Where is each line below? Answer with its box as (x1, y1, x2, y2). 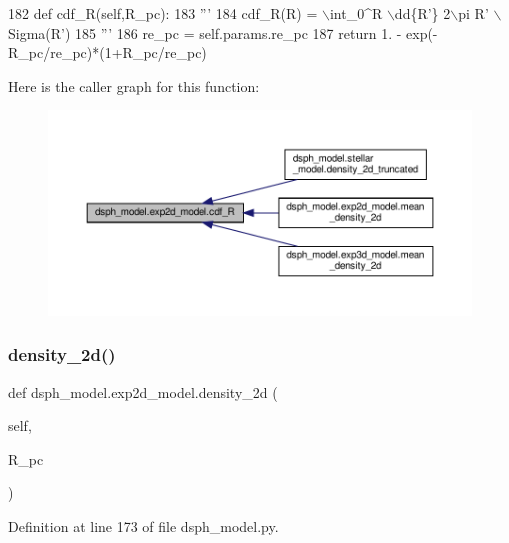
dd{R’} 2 (394, 3, 451, 23)
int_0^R (329, 3, 383, 23)
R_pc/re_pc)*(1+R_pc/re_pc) (8, 42, 207, 63)
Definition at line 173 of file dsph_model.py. (8, 515, 279, 536)
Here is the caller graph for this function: (8, 75, 260, 96)
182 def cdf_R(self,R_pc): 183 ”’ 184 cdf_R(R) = (8, 3, 318, 23)
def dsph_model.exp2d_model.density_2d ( (8, 381, 278, 402)
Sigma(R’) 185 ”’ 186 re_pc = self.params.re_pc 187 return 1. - (8, 22, 402, 43)
